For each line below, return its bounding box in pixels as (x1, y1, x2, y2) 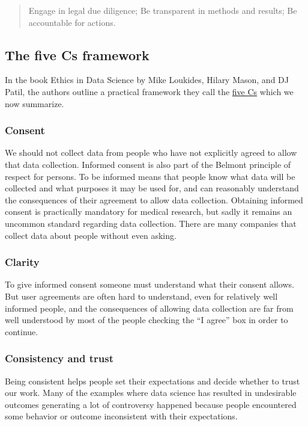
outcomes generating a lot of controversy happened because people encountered (5, 398, 297, 410)
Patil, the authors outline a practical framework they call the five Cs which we (5, 85, 294, 97)
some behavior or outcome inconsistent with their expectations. (5, 410, 238, 422)
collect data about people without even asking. (5, 229, 177, 241)
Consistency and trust (5, 351, 114, 366)
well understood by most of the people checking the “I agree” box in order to (5, 313, 288, 326)
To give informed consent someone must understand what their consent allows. (5, 278, 294, 291)
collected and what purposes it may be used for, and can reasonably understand (5, 182, 299, 194)
